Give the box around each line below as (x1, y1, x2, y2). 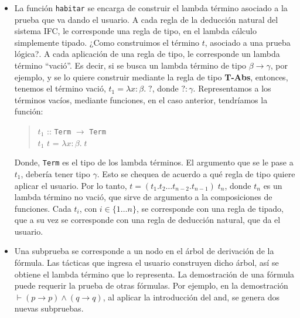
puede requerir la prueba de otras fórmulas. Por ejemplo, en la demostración (14, 279, 288, 292)
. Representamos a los (193, 82, 271, 94)
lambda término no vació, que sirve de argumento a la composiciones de (14, 191, 272, 203)
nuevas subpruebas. (14, 302, 84, 314)
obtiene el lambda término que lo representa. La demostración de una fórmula (14, 268, 295, 280)
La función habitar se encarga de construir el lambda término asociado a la (14, 2, 288, 13)
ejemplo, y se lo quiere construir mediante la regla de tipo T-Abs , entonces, (14, 70, 288, 83)
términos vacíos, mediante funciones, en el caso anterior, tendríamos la (14, 93, 268, 106)
